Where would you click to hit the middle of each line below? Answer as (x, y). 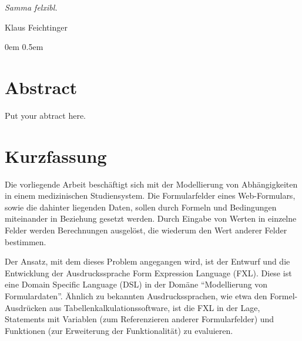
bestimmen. (26, 241)
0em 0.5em (24, 47)
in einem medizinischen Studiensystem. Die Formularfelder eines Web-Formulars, (150, 195)
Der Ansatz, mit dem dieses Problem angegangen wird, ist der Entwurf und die (147, 261)
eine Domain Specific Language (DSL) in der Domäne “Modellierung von (136, 284)
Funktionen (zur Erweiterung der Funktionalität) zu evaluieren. (119, 330)
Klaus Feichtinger (36, 27)
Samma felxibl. (31, 7)
